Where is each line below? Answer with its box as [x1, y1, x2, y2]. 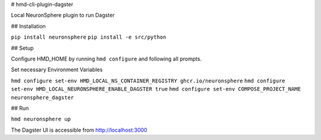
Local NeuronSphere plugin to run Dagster [11, 12, 115, 19]
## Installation [11, 23, 46, 30]
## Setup [11, 44, 34, 52]
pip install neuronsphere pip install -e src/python [11, 34, 166, 41]
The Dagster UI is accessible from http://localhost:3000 [11, 126, 148, 133]
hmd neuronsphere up [11, 116, 71, 123]
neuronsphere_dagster [11, 94, 74, 101]
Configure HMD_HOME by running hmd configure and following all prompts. [11, 55, 202, 62]
